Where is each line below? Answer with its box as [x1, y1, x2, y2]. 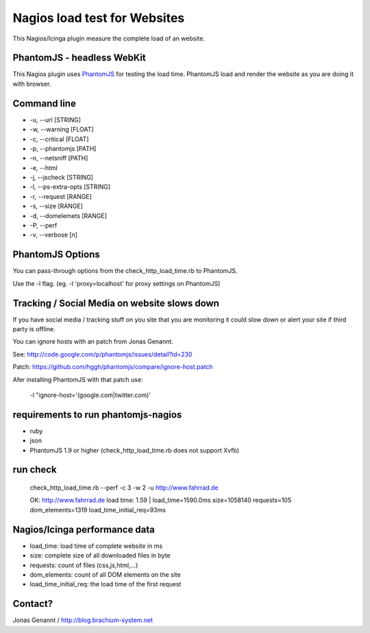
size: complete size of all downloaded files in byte [29, 551, 171, 560]
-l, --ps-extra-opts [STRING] [29, 182, 111, 191]
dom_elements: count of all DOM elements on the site [29, 570, 181, 579]
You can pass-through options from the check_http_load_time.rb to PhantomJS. [12, 267, 238, 275]
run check [12, 464, 58, 476]
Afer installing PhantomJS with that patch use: [12, 375, 143, 383]
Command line [12, 97, 77, 109]
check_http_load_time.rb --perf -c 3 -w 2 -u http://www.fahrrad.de [29, 483, 219, 492]
